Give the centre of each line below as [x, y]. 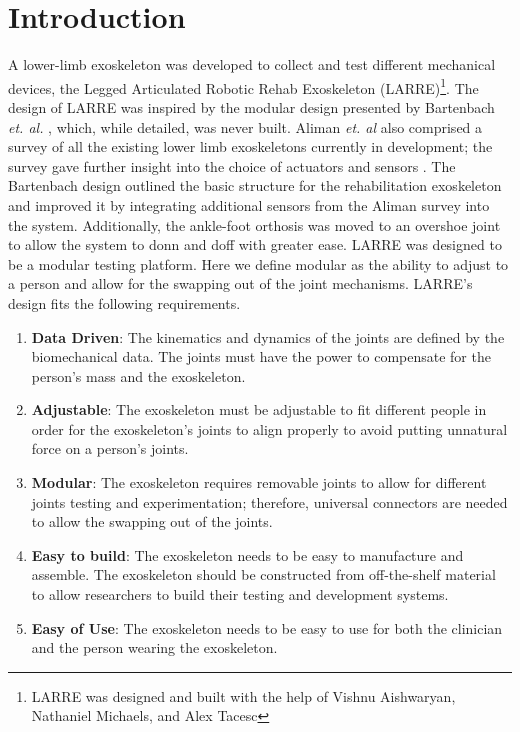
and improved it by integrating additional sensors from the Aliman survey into [249, 204]
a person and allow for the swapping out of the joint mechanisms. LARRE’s [240, 283]
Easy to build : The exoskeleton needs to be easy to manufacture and [247, 554]
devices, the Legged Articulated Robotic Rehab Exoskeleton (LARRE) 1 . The [243, 86]
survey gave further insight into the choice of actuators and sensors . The [232, 165]
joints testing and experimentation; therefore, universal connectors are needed [269, 501]
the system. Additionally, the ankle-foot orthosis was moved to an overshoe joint [254, 224]
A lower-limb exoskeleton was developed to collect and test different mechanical [252, 64]
